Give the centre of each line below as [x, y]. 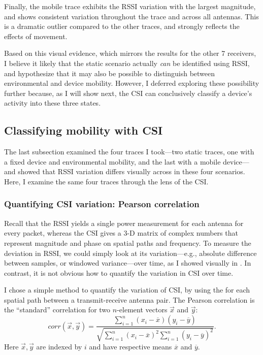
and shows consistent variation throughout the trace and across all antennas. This [131, 16]
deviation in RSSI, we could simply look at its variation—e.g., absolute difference [130, 253]
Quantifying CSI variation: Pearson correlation [102, 204]
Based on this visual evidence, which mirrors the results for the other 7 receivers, [130, 53]
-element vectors [142, 310]
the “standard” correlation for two [57, 310]
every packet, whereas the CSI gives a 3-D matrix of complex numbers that [121, 233]
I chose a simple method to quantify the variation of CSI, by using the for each [127, 290]
